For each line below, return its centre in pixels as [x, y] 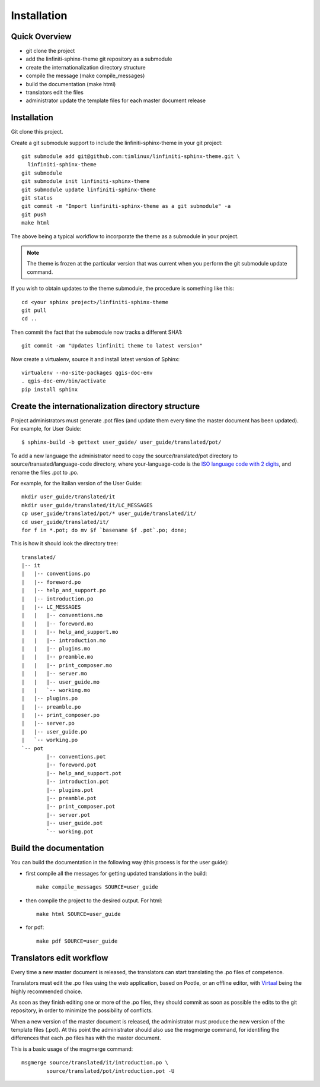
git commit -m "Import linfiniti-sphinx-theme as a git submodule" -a [126, 206]
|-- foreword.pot [72, 765]
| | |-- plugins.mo [56, 648]
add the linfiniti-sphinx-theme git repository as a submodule [99, 59]
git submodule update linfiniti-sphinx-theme [89, 189]
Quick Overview [41, 37]
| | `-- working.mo [56, 690]
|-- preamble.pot [72, 798]
